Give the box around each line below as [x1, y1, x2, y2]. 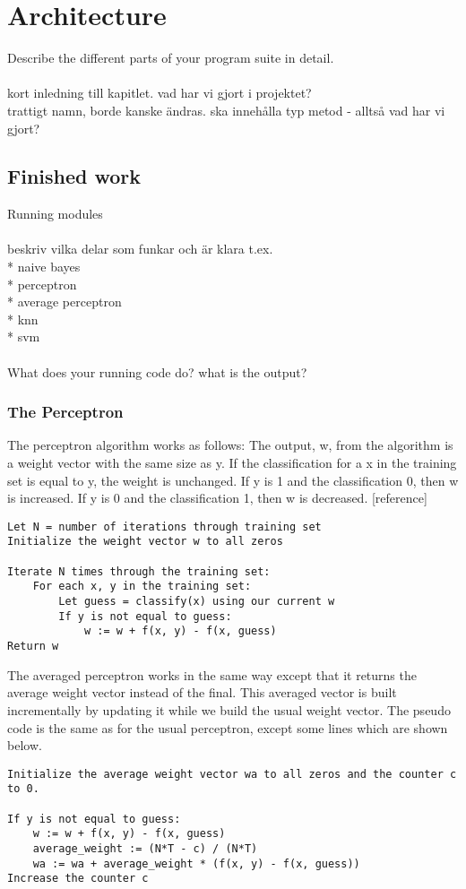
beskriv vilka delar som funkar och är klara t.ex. [7, 239, 273, 258]
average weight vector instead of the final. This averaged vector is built [7, 683, 397, 702]
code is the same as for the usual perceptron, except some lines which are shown [7, 718, 448, 737]
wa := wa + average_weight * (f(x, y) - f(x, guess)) [32, 857, 360, 870]
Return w [7, 640, 59, 653]
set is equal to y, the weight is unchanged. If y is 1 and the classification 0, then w [7, 470, 459, 489]
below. [7, 736, 42, 755]
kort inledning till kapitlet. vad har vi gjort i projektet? [7, 83, 312, 102]
